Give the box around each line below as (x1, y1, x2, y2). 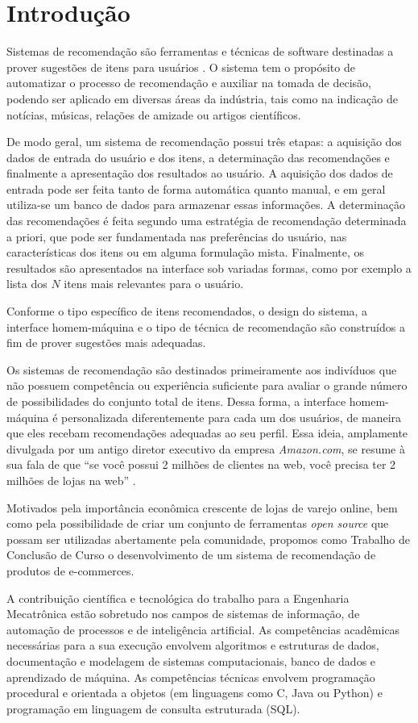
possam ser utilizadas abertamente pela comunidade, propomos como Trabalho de (6, 530, 411, 547)
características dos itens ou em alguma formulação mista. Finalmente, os (6, 244, 365, 261)
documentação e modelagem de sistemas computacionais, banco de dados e (6, 652, 376, 669)
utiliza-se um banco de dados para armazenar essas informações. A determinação (6, 196, 405, 213)
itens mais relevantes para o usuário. (64, 275, 244, 292)
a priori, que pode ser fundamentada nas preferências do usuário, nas (6, 228, 347, 244)
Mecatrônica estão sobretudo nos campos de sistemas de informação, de (6, 605, 360, 622)
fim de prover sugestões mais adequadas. (6, 334, 206, 351)
